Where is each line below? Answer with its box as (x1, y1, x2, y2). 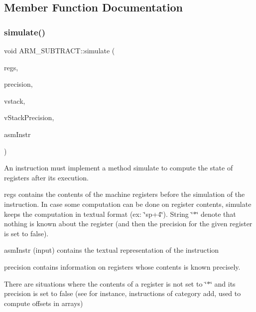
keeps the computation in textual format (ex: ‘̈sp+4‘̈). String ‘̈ (4, 208, 193, 219)
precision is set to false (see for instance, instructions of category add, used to (4, 288, 241, 299)
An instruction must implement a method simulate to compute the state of (4, 162, 233, 173)
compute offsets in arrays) (4, 298, 83, 308)
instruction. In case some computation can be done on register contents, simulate (4, 198, 252, 209)
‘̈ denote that (196, 208, 236, 219)
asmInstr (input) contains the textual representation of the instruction (4, 245, 219, 255)
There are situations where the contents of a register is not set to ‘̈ (4, 278, 207, 289)
